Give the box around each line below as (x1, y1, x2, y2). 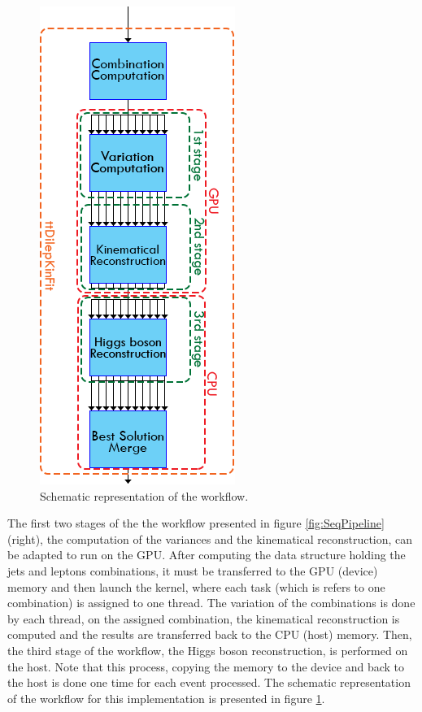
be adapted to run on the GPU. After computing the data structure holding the (7, 546, 406, 563)
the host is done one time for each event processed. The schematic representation (7, 674, 411, 691)
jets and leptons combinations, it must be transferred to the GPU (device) (7, 562, 378, 579)
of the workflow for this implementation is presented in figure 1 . (7, 689, 325, 706)
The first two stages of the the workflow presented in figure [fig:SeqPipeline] (7, 514, 385, 532)
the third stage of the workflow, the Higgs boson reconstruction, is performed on (7, 641, 408, 658)
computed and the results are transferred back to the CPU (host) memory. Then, (7, 626, 412, 643)
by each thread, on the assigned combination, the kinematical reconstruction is (7, 610, 400, 627)
